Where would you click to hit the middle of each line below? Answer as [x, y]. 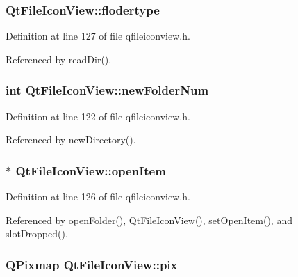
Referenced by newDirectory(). [71, 140]
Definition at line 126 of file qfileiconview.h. [98, 197]
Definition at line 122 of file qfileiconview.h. [98, 116]
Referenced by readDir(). [59, 59]
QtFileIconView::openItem [91, 170]
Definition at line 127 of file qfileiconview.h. [98, 36]
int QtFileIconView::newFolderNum [107, 90]
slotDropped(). [37, 234]
